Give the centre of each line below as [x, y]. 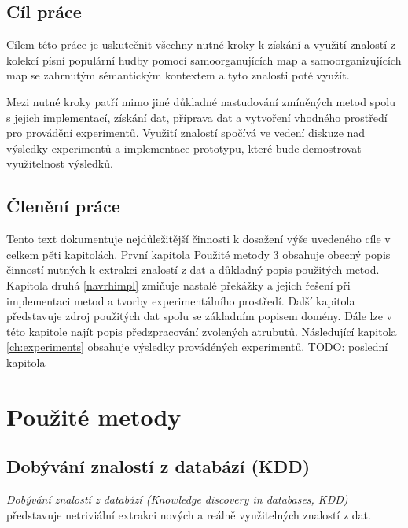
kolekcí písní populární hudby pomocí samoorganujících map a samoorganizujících [204, 59]
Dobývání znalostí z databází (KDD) [158, 466]
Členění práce [63, 206]
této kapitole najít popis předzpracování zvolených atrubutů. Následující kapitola [202, 331]
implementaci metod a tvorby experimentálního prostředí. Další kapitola [181, 300]
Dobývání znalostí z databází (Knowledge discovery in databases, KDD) [177, 499]
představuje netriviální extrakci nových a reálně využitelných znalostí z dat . [189, 514]
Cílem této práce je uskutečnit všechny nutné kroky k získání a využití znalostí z [201, 44]
